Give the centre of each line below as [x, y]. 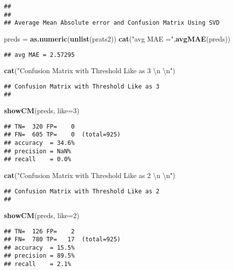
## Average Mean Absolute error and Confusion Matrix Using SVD [112, 23]
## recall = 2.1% [38, 264]
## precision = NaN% [38, 151]
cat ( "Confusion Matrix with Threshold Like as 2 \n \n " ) [90, 175]
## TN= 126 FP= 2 [39, 231]
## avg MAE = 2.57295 [39, 55]
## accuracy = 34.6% [39, 143]
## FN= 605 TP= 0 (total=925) [62, 135]
